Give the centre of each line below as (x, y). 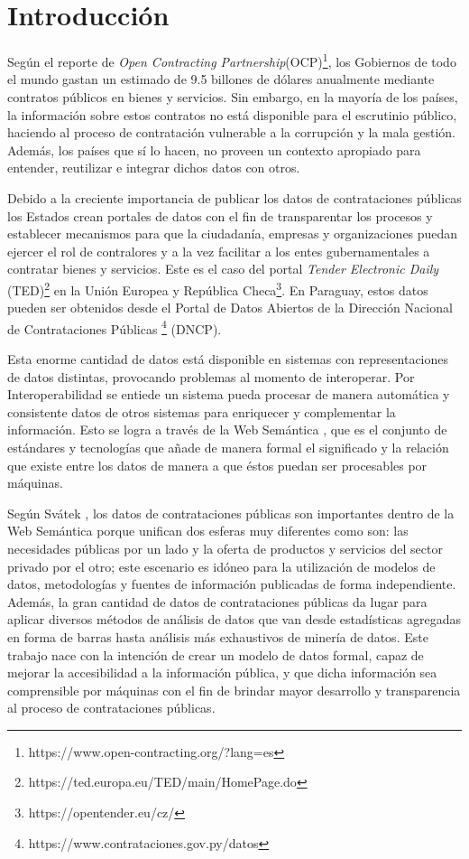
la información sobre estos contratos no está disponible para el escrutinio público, (232, 114)
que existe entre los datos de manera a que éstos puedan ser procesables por (217, 465)
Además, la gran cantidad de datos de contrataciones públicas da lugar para (217, 601)
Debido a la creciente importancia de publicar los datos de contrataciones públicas (234, 197)
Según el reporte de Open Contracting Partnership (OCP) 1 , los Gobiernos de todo (232, 60)
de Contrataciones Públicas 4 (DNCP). (115, 327)
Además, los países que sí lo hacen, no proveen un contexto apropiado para (214, 149)
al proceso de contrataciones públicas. (111, 708)
